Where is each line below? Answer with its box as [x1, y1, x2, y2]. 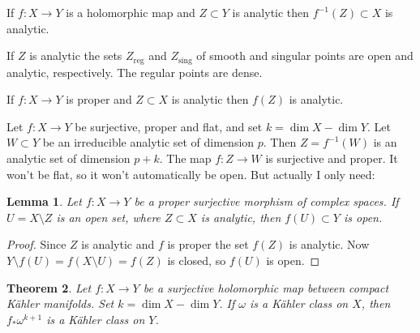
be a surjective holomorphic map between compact [143, 279, 389, 296]
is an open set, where [56, 208, 161, 225]
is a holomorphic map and [66, 4, 195, 20]
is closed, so [167, 251, 226, 268]
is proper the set [167, 236, 249, 253]
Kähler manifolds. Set [6, 295, 114, 312]
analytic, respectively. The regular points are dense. [6, 63, 263, 80]
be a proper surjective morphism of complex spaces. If [134, 193, 399, 210]
